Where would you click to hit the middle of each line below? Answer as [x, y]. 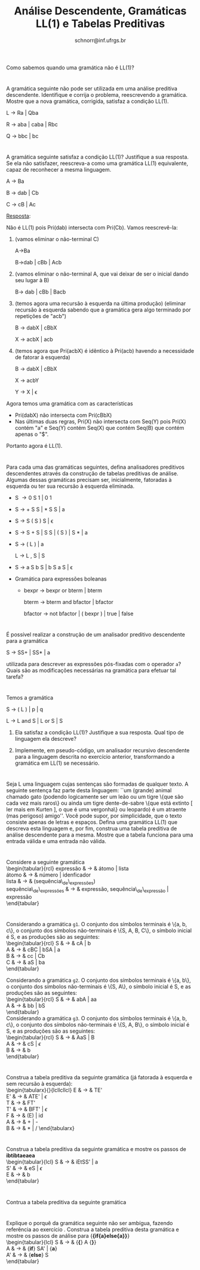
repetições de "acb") [41, 316]
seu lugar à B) [32, 280]
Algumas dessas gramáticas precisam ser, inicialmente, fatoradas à [89, 480]
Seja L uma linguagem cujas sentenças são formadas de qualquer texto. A [97, 784]
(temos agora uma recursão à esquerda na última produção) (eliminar [100, 304]
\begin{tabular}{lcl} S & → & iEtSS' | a [52, 1162]
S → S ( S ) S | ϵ [34, 521]
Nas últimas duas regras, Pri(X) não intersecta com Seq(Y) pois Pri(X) [100, 422]
